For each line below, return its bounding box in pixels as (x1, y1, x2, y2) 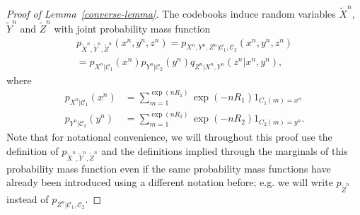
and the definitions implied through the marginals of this (101, 143, 348, 158)
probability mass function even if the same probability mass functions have (6, 161, 331, 175)
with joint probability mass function (54, 21, 211, 36)
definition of (6, 143, 59, 158)
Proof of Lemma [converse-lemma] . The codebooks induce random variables (6, 6, 336, 21)
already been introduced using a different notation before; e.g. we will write (6, 175, 333, 190)
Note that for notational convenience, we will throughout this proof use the (6, 129, 332, 144)
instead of (6, 191, 49, 206)
